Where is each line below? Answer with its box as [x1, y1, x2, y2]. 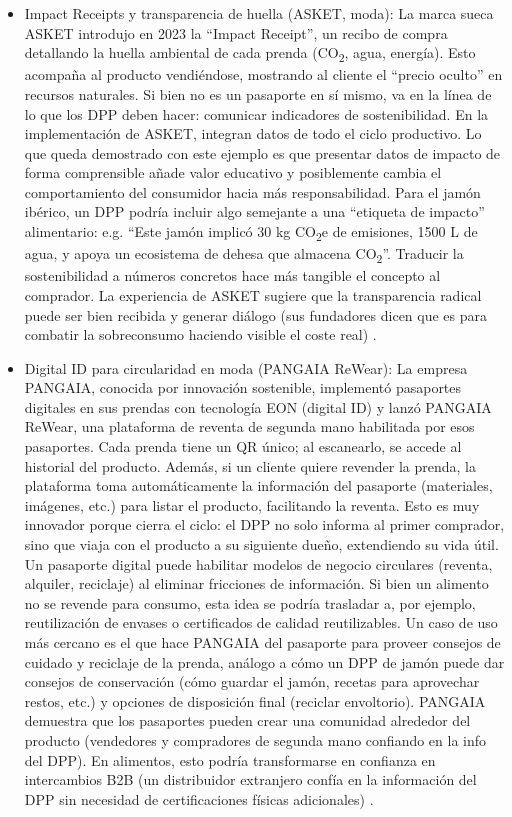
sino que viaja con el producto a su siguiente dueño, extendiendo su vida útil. [24, 534, 499, 555]
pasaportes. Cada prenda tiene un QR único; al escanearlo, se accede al [24, 436, 462, 457]
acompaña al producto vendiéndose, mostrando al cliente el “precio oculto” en [24, 64, 503, 85]
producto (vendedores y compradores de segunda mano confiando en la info [24, 729, 487, 750]
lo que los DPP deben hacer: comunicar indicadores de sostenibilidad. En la [24, 103, 489, 124]
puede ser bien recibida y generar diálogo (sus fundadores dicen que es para [24, 304, 488, 325]
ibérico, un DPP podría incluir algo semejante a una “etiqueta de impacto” [24, 201, 485, 222]
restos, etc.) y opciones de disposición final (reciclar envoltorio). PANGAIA [24, 690, 486, 711]
